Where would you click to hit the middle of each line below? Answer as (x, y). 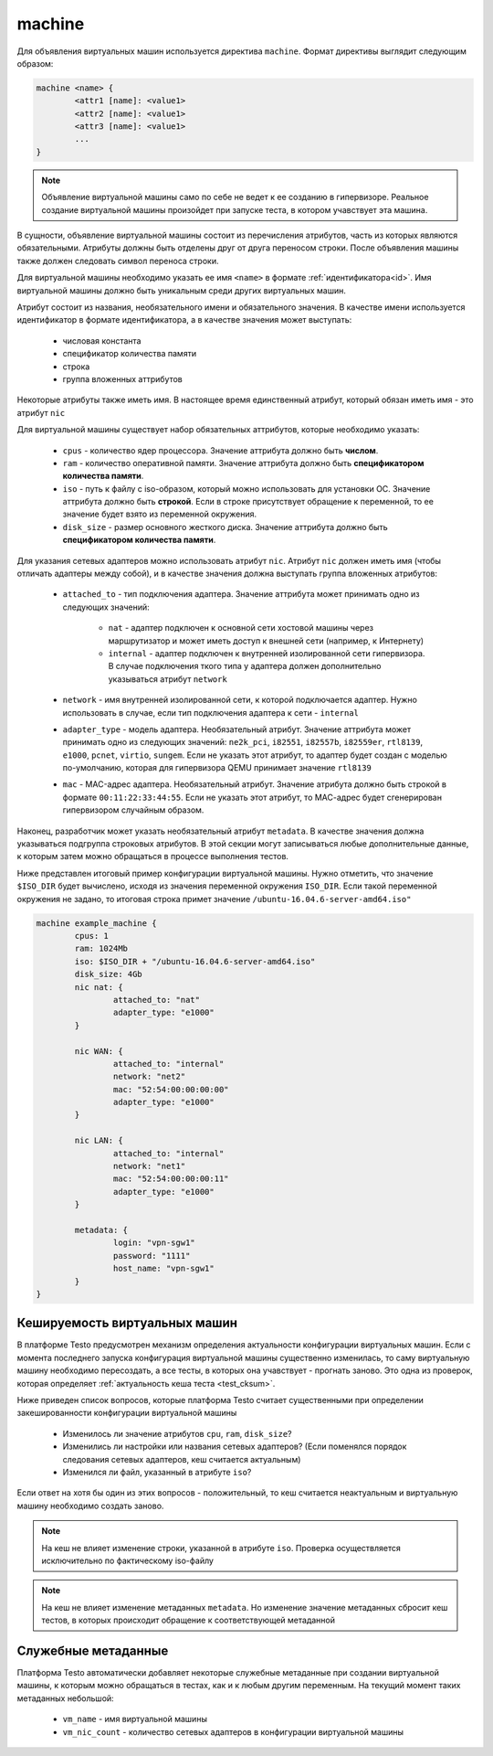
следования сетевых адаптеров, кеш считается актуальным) (182, 1459)
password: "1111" (152, 1256)
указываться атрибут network (168, 679)
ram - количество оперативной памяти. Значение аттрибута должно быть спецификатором (243, 463)
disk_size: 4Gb (109, 974)
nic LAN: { (99, 1141)
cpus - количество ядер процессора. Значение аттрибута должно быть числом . (220, 450)
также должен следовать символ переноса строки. (118, 261)
